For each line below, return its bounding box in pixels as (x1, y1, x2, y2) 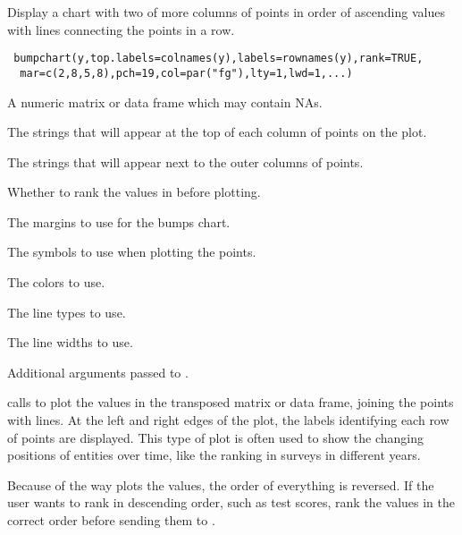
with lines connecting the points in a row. (7, 20, 235, 38)
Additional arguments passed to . (7, 362, 189, 381)
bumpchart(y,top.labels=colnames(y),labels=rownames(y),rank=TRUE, (13, 52, 424, 65)
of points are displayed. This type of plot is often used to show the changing (7, 428, 424, 446)
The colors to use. (7, 273, 105, 292)
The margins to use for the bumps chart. (7, 212, 231, 231)
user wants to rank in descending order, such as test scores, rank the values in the (7, 493, 455, 512)
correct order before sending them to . (7, 511, 215, 529)
